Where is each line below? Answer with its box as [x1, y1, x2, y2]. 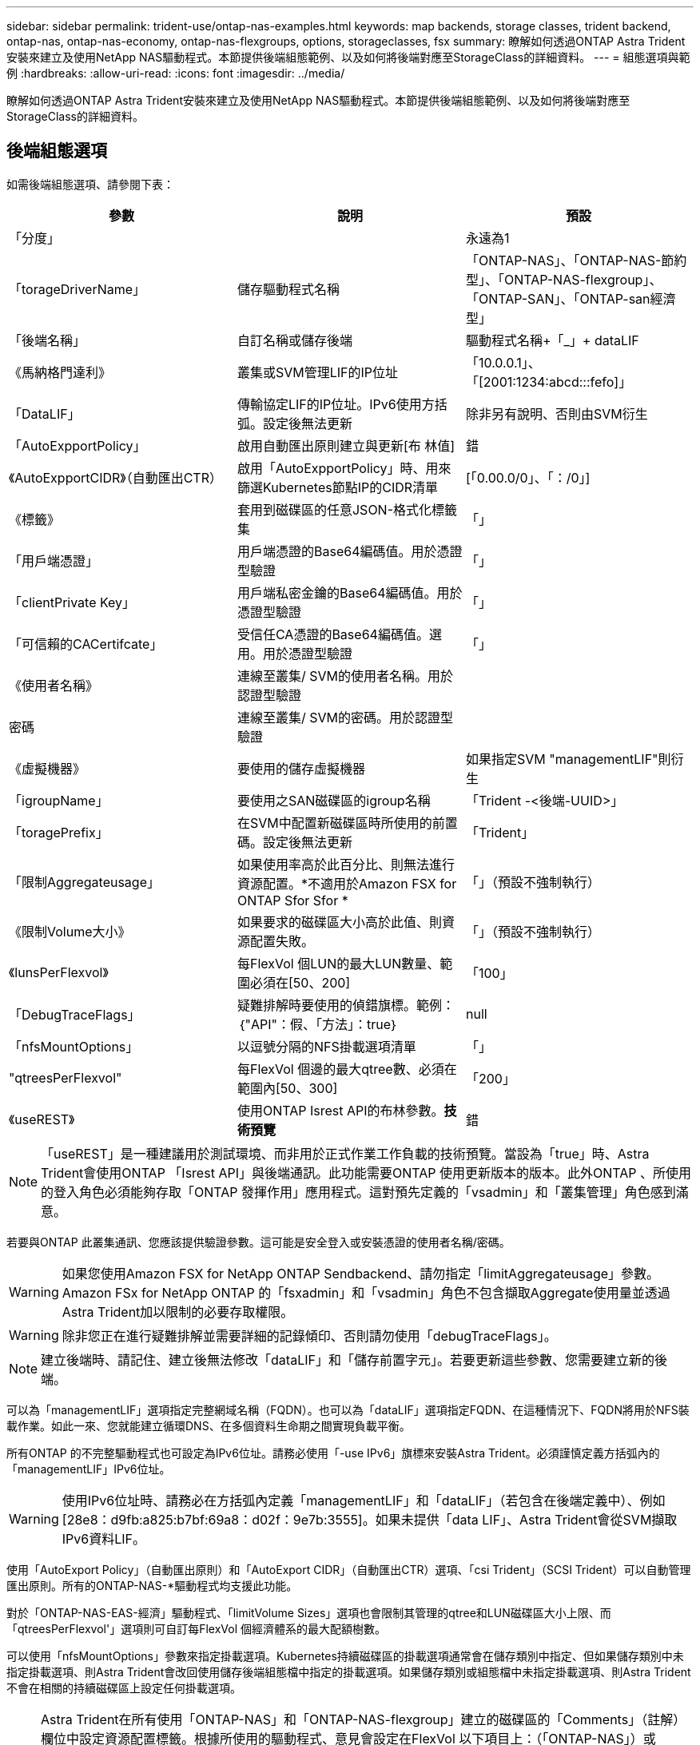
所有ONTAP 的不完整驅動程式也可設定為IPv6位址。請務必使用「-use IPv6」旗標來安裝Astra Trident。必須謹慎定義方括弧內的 [6, 1445, 660, 1460]
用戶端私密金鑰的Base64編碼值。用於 [237, 584, 463, 601]
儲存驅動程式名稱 [237, 280, 340, 297]
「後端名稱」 [9, 332, 86, 348]
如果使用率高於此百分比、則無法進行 [237, 856, 455, 872]
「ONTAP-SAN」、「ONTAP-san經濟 [465, 290, 676, 307]
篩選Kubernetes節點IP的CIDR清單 [237, 479, 439, 495]
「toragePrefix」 [9, 824, 109, 841]
